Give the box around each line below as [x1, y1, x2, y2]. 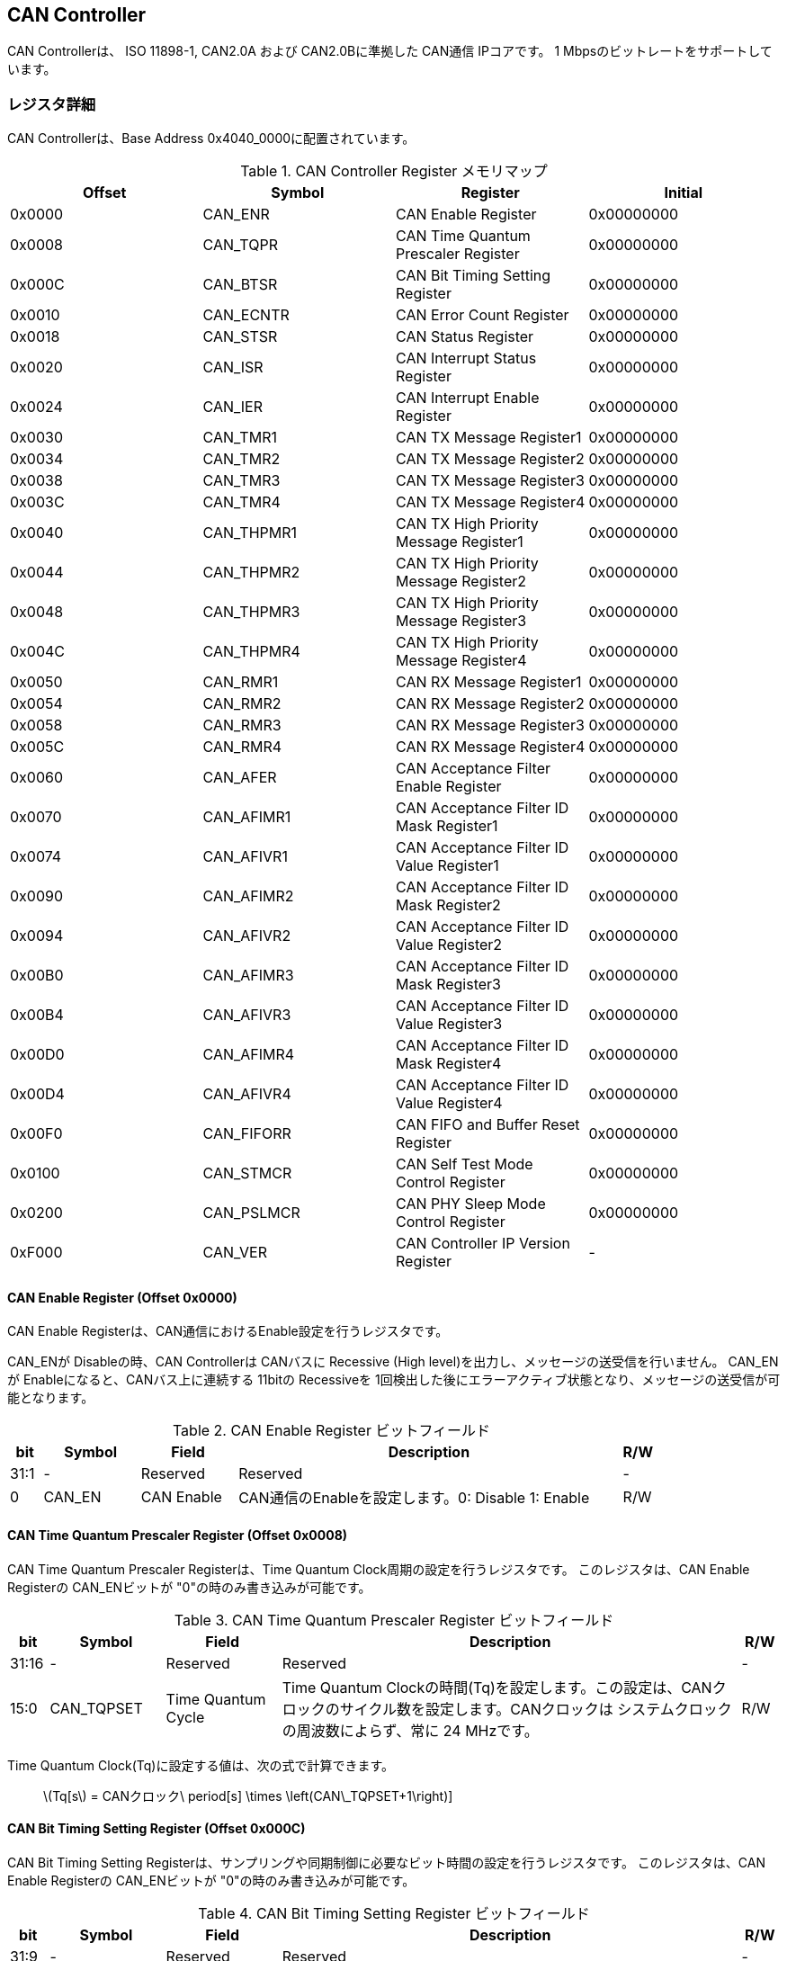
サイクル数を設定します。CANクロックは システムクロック [339, 1699, 732, 1718]
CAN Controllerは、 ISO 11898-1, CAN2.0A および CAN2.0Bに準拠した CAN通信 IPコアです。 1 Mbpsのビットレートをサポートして [7, 43, 773, 59]
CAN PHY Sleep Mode [396, 1195, 546, 1213]
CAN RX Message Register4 [396, 738, 586, 757]
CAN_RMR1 [202, 673, 279, 692]
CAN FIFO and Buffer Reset [396, 1115, 580, 1134]
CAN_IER [202, 398, 264, 416]
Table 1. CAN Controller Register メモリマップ [240, 162, 548, 181]
